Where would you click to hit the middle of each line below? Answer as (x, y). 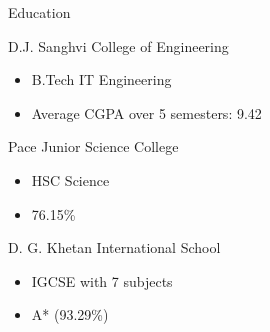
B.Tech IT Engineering (101, 79)
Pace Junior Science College (93, 146)
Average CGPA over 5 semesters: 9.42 (146, 112)
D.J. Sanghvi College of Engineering (118, 45)
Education (39, 12)
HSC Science (70, 179)
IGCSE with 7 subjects (102, 280)
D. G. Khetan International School (114, 247)
